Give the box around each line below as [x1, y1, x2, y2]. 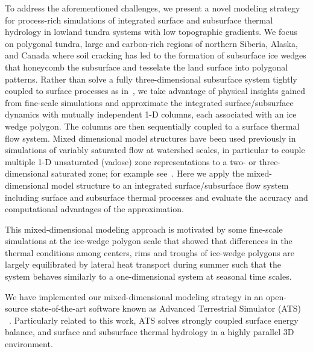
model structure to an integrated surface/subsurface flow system [51, 178, 289, 191]
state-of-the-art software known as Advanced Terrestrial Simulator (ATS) [30, 302, 302, 315]
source [5, 302, 28, 315]
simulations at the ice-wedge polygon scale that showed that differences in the [5, 234, 292, 247]
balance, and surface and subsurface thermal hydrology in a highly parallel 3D [5, 325, 294, 338]
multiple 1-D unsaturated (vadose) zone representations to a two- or [5, 155, 256, 168]
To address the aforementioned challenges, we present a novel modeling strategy [5, 2, 300, 14]
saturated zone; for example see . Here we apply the [51, 167, 244, 180]
